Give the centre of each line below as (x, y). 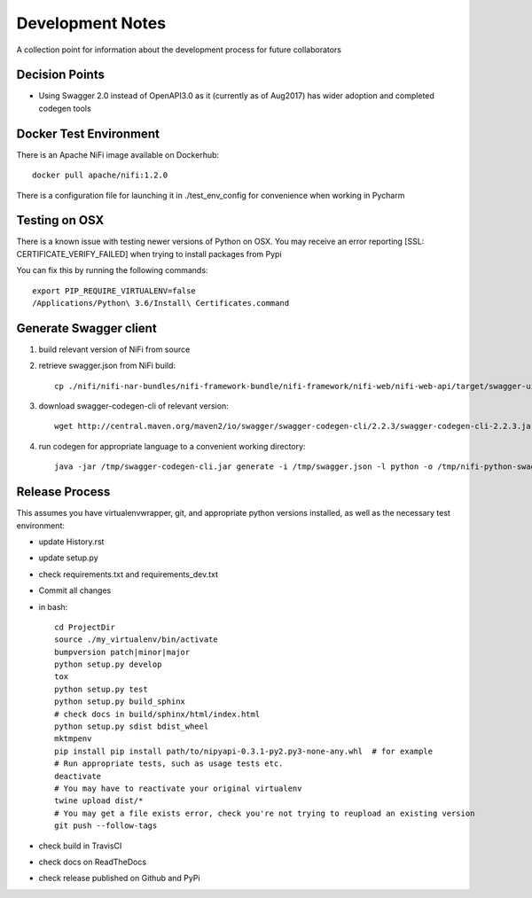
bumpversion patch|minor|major (122, 652)
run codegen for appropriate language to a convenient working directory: (172, 446)
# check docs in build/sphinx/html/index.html (157, 714)
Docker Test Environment (88, 133)
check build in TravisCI (80, 846)
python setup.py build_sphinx (120, 702)
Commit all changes (75, 590)
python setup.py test (101, 689)
